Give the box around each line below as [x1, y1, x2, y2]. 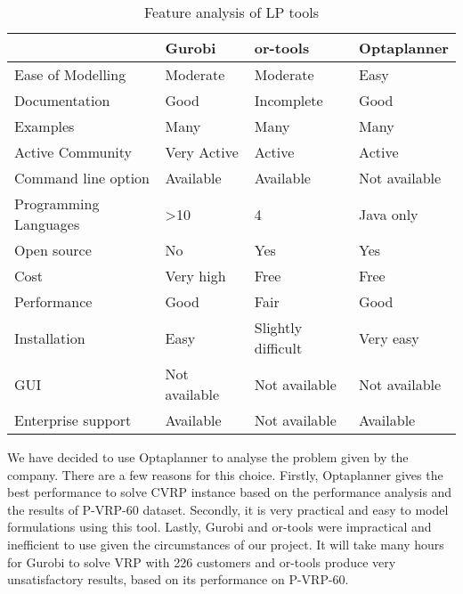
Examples [14, 116, 75, 136]
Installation [14, 327, 85, 348]
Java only [359, 203, 418, 224]
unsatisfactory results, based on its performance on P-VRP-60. [7, 570, 349, 589]
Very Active [165, 142, 239, 162]
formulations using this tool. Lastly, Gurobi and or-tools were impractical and [7, 517, 432, 536]
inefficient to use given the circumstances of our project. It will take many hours [7, 534, 444, 553]
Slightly [254, 317, 303, 338]
